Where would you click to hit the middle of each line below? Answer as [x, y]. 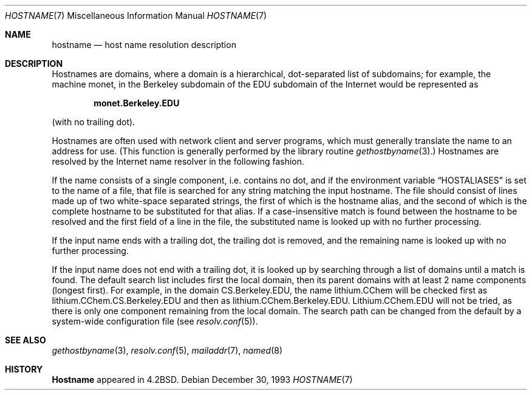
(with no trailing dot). [94, 122]
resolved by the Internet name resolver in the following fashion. [178, 161]
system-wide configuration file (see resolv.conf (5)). [155, 321]
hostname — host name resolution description [144, 45]
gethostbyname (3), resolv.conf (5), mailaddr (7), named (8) [167, 350]
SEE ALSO [26, 340]
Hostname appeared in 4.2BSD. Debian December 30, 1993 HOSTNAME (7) [202, 380]
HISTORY [24, 369]
